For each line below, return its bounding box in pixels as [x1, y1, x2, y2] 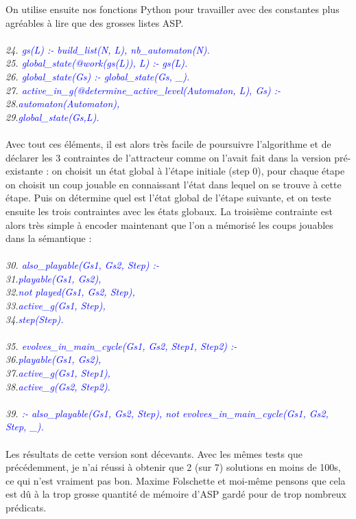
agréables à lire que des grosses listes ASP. [5, 15, 184, 30]
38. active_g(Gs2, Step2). [5, 379, 110, 393]
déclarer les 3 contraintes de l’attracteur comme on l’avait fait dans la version [5, 150, 331, 164]
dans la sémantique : [5, 231, 92, 245]
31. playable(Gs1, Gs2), [5, 271, 102, 285]
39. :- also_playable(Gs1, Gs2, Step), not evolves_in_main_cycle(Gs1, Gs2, [5, 406, 329, 420]
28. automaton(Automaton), [5, 96, 120, 111]
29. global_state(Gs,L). [5, 109, 99, 124]
